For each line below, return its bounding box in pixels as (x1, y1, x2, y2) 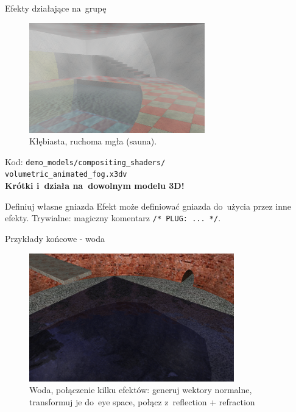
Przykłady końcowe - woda (5, 232, 105, 244)
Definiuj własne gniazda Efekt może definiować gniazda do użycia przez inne (5, 199, 291, 212)
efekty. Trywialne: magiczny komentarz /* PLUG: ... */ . (5, 211, 221, 224)
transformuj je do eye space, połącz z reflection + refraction (29, 395, 255, 408)
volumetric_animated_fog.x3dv (5, 170, 127, 179)
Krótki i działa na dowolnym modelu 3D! (5, 179, 185, 192)
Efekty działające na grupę (5, 2, 107, 14)
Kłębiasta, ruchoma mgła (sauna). (29, 135, 157, 147)
